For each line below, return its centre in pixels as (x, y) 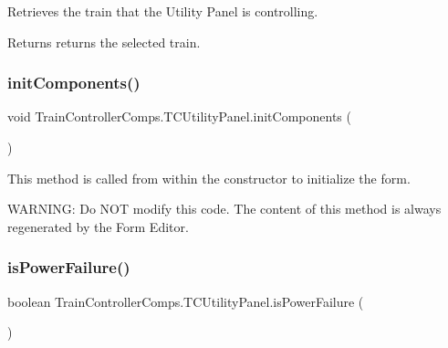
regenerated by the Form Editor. (98, 226)
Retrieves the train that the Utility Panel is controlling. (163, 11)
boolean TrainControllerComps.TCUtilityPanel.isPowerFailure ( (186, 301)
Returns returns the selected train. (104, 42)
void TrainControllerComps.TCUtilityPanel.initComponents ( (179, 116)
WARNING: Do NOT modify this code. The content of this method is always (224, 209)
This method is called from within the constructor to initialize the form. (209, 178)
